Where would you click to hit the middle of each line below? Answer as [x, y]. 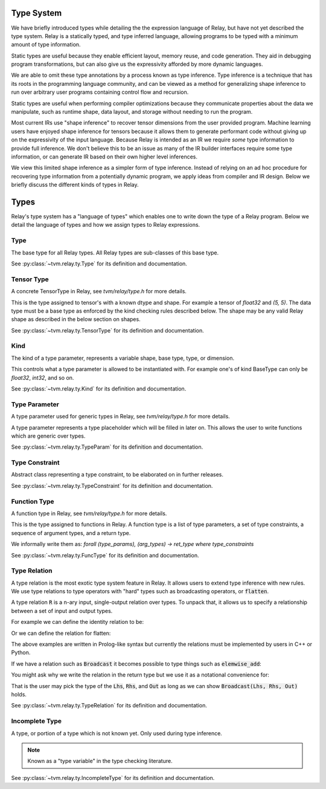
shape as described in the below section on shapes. [76, 319]
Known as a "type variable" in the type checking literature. [100, 761]
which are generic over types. [48, 436]
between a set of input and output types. [62, 611]
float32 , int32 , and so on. [43, 377]
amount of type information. [46, 45]
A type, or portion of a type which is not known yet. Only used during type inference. [117, 733]
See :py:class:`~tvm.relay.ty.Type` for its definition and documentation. [99, 264]
